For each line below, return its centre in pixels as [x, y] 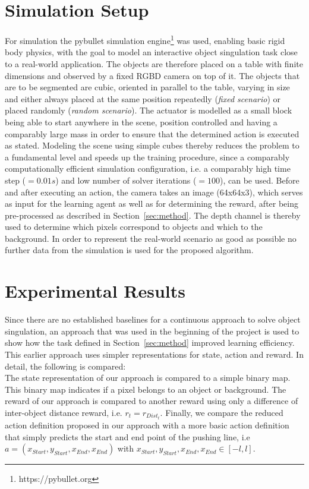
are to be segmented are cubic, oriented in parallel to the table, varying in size [147, 87]
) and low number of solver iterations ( [126, 180]
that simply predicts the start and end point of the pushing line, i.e [127, 436]
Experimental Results [95, 291]
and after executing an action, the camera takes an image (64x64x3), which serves [154, 192]
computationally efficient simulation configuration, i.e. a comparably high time [148, 168]
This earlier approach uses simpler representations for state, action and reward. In [154, 354]
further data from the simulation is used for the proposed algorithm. [129, 250]
